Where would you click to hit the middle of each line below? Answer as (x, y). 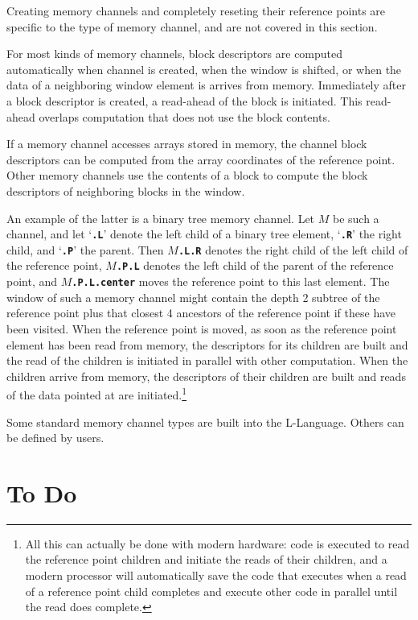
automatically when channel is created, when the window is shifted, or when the (204, 69)
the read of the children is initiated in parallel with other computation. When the (207, 360)
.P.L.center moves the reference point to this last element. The (231, 281)
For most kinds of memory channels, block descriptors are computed (175, 54)
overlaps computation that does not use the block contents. (184, 116)
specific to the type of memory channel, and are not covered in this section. (192, 26)
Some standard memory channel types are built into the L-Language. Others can (205, 422)
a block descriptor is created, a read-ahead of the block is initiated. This (184, 100)
